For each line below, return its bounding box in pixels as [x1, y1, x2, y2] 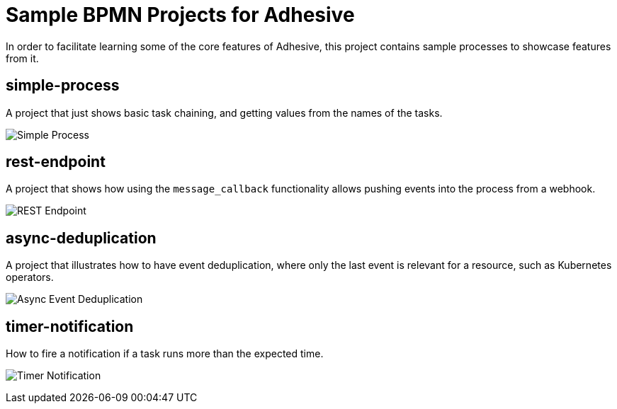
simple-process [6, 76, 120, 95]
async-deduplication [6, 229, 157, 247]
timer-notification [6, 317, 134, 335]
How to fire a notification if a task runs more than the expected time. [6, 347, 324, 360]
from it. [6, 52, 39, 64]
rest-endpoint [6, 153, 106, 171]
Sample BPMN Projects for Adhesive [6, 3, 355, 27]
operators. [6, 271, 54, 284]
